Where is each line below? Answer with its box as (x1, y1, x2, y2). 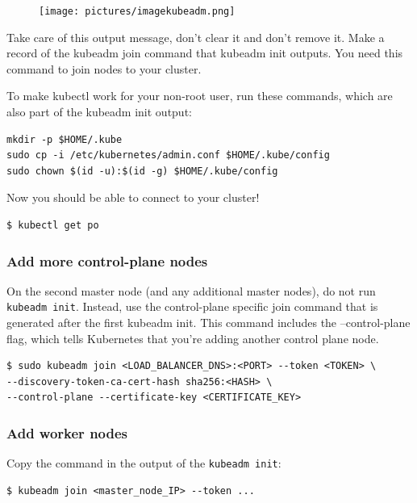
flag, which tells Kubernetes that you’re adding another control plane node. (6, 329, 379, 346)
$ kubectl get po (6, 220, 99, 231)
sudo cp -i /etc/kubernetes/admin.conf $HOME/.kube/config (6, 149, 330, 161)
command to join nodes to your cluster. (6, 60, 202, 77)
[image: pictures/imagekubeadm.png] (39, 6, 236, 17)
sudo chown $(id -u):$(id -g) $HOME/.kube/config (6, 165, 278, 177)
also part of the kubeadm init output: (6, 103, 192, 120)
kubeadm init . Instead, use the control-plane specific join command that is (6, 298, 378, 315)
